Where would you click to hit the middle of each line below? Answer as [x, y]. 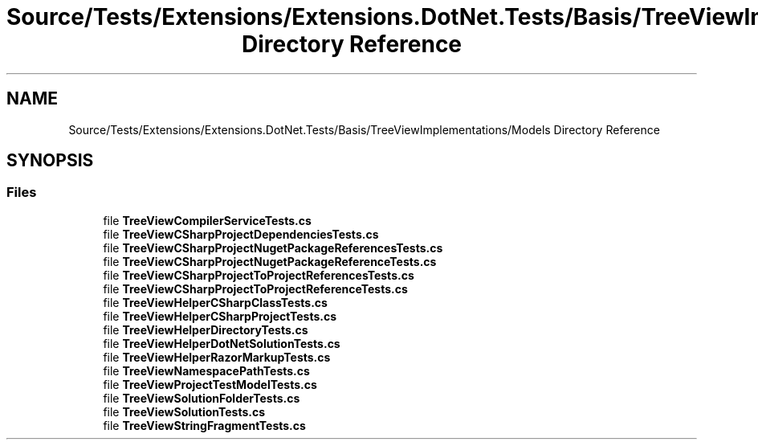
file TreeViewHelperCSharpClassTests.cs [215, 302]
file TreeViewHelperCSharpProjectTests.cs [220, 316]
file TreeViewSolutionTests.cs [184, 411]
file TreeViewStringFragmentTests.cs [204, 425]
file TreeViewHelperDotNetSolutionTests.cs [222, 343]
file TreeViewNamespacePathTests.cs [206, 370]
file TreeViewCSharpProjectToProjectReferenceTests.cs [255, 288]
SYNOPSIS [50, 161]
